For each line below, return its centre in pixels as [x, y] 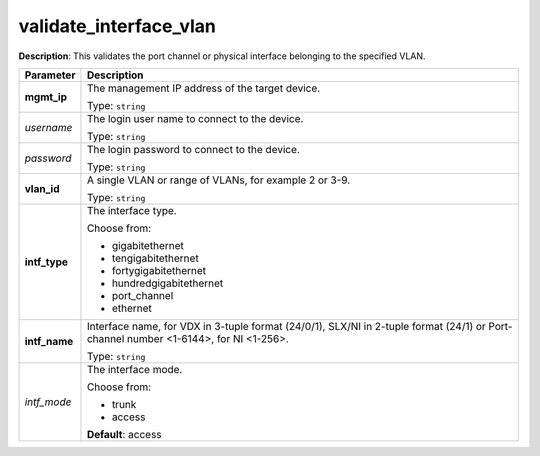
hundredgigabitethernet [167, 283]
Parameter [50, 75]
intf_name [49, 341]
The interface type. [131, 210]
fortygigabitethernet [159, 270]
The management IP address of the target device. [203, 88]
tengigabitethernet [155, 258]
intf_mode [48, 402]
